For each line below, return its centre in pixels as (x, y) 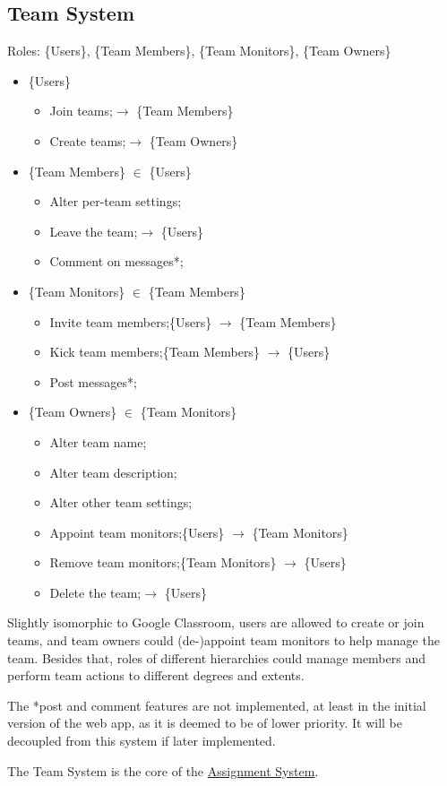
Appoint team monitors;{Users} (137, 532)
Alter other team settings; (121, 502)
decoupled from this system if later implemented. (142, 741)
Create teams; (88, 140)
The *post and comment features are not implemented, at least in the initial (217, 705)
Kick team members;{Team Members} (155, 352)
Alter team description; (113, 472)
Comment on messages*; (116, 261)
